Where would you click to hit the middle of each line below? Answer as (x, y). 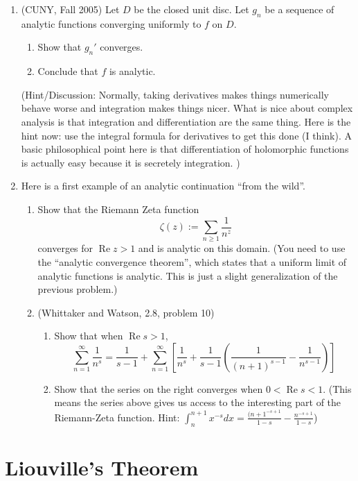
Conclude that (68, 71)
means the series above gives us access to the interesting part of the (198, 402)
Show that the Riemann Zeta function (118, 209)
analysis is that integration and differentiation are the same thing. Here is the (186, 121)
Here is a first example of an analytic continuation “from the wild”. (163, 186)
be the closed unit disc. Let (191, 9)
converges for (65, 248)
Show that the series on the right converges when (159, 388)
